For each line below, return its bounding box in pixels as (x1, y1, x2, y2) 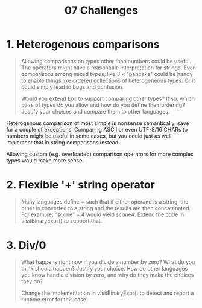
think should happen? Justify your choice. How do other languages (21, 265, 188, 272)
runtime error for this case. (21, 295, 88, 303)
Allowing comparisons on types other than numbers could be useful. (21, 57, 192, 65)
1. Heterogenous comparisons (6, 37, 160, 51)
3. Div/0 (6, 239, 46, 252)
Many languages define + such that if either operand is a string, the (21, 197, 189, 205)
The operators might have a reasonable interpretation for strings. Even (21, 64, 196, 71)
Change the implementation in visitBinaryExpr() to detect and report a (21, 289, 194, 297)
